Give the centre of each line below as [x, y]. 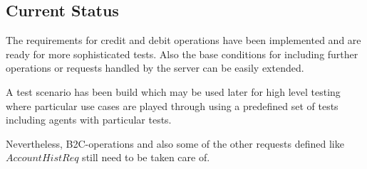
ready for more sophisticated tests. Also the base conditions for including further [182, 54]
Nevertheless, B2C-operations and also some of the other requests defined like [175, 143]
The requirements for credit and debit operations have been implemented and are [183, 40]
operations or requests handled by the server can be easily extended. [155, 68]
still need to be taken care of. [146, 157]
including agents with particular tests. [89, 120]
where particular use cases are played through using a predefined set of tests [172, 105]
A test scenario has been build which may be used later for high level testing [173, 91]
